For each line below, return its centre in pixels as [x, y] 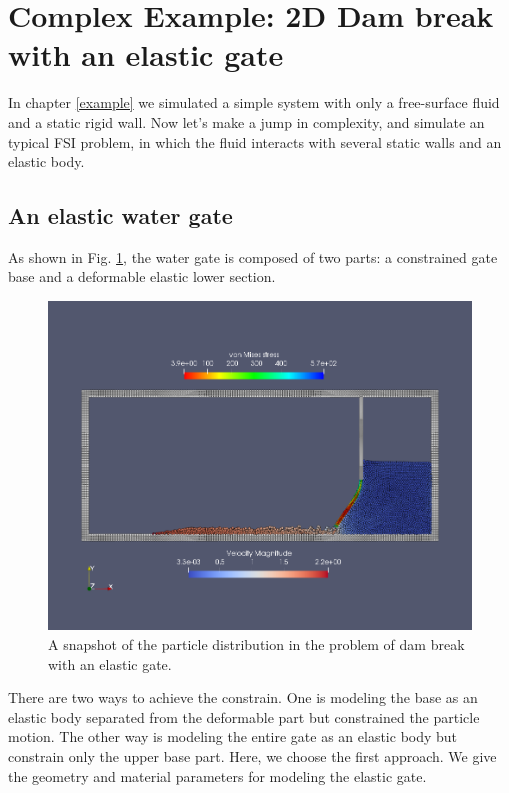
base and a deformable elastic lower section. [142, 276]
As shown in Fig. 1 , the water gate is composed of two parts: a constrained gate [253, 256]
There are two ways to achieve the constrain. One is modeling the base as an [243, 697]
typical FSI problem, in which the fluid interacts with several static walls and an [255, 141]
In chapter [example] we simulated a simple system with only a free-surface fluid [254, 102]
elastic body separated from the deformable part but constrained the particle [244, 716]
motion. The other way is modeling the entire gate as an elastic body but [233, 736]
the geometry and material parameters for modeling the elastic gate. [217, 775]
